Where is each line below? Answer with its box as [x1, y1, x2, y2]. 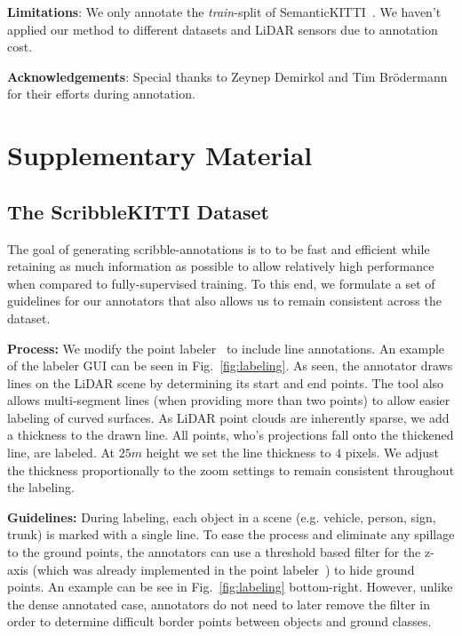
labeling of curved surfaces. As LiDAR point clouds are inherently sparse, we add [7, 408, 450, 426]
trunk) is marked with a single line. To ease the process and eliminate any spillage [7, 525, 455, 544]
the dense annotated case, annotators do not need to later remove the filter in [7, 594, 430, 613]
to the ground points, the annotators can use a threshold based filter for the [7, 543, 421, 561]
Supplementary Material [7, 137, 313, 173]
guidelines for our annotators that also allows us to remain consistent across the [7, 291, 442, 310]
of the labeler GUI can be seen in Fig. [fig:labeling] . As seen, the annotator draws [7, 356, 453, 375]
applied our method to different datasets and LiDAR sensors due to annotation [7, 20, 438, 38]
